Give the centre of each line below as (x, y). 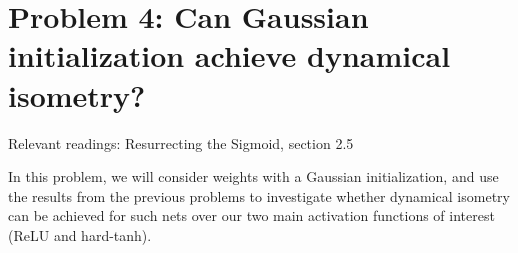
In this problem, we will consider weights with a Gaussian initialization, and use (253, 176)
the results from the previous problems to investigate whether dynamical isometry (259, 195)
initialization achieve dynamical (229, 55)
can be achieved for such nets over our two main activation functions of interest (251, 215)
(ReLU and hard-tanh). (80, 234)
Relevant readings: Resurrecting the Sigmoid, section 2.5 (181, 142)
